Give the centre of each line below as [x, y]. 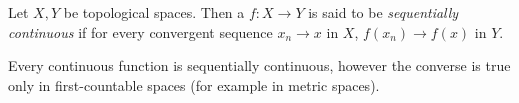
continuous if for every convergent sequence [140, 31]
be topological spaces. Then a [154, 12]
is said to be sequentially [383, 12]
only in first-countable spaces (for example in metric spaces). [194, 84]
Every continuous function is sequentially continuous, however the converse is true [259, 65]
